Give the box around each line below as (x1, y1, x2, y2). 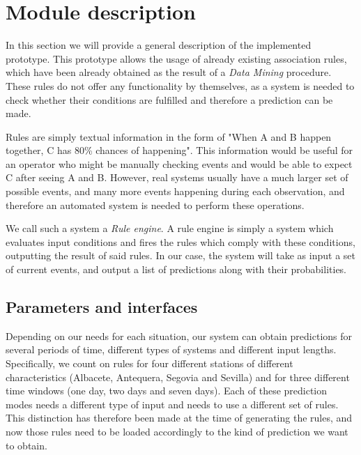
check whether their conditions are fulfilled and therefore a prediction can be (6, 92, 333, 107)
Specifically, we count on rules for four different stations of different (6, 356, 293, 371)
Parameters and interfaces (6, 296, 198, 318)
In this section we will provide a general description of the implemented (6, 38, 312, 52)
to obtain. (6, 438, 47, 452)
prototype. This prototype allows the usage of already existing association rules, (6, 51, 347, 65)
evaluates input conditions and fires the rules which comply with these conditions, (6, 234, 355, 249)
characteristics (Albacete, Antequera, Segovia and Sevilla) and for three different (6, 369, 350, 384)
